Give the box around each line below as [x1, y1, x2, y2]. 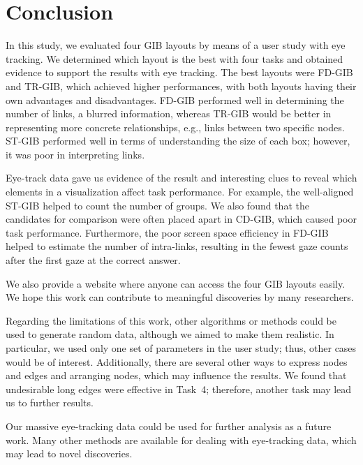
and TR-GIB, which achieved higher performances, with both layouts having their [6, 78, 357, 93]
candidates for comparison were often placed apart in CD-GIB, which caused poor [6, 212, 357, 226]
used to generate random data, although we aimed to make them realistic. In [6, 327, 334, 341]
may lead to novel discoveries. [6, 446, 133, 461]
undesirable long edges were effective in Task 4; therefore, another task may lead [6, 381, 352, 396]
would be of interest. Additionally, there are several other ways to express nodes [6, 354, 348, 369]
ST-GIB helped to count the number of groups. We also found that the [6, 198, 309, 212]
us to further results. [6, 395, 94, 410]
